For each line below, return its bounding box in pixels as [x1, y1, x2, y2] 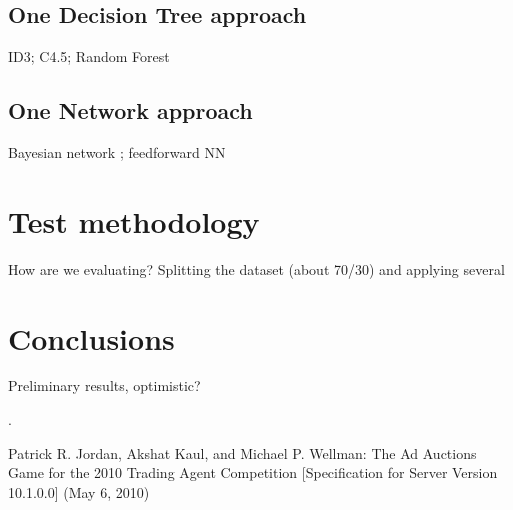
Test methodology [8, 200, 260, 241]
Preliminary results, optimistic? [8, 375, 201, 396]
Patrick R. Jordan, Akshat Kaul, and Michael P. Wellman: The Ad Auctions [8, 442, 477, 463]
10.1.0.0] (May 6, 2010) [8, 481, 150, 502]
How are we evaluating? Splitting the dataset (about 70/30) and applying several [8, 258, 505, 279]
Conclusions [8, 317, 175, 358]
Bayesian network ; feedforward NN [8, 142, 226, 162]
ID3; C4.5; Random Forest [8, 46, 170, 67]
